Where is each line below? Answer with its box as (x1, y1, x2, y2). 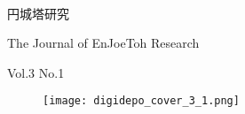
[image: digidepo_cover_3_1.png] (43, 95, 240, 108)
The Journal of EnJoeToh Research (7, 34, 200, 52)
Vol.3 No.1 (7, 63, 65, 81)
